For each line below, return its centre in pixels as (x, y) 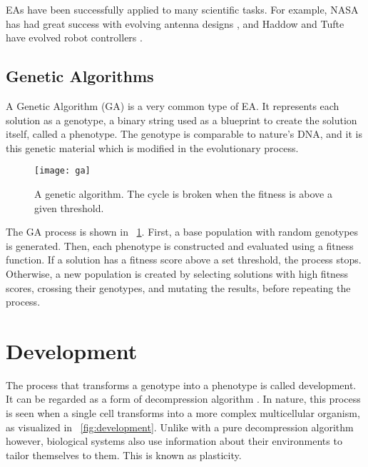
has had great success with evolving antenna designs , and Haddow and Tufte (175, 23)
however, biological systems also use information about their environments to (174, 441)
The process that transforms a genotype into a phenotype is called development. (181, 385)
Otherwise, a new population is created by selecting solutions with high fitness (177, 273)
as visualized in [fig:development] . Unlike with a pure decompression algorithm (180, 427)
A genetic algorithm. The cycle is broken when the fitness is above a (183, 194)
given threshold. (69, 207)
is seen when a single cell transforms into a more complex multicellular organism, (183, 413)
